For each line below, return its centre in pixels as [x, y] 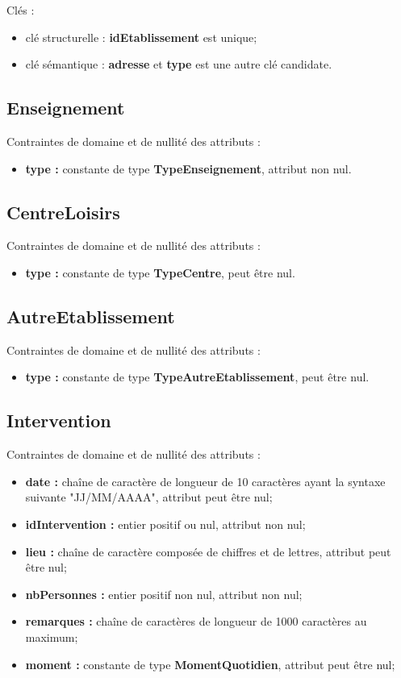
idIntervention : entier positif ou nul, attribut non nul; [165, 524]
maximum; [52, 636]
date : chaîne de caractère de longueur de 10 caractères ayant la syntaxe [205, 481]
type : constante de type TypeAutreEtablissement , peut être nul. [197, 377]
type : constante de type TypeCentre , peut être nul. [160, 272]
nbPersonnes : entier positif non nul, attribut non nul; [164, 594]
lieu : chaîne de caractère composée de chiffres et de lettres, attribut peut [208, 551]
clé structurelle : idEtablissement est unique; [141, 37]
